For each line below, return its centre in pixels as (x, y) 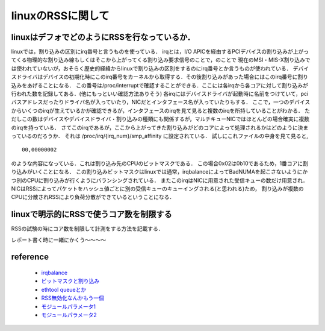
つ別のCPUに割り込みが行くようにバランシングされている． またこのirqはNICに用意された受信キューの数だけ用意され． (159, 180)
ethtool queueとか (64, 289)
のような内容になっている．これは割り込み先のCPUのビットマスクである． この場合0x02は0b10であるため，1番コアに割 (159, 163)
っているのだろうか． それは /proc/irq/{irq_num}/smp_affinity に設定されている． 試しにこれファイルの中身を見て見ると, (159, 136)
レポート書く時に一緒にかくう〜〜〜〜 (59, 240)
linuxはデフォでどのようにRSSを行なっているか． (103, 37)
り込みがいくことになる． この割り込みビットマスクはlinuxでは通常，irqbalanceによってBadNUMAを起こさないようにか (159, 172)
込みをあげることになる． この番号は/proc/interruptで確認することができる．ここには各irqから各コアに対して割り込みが (159, 85)
